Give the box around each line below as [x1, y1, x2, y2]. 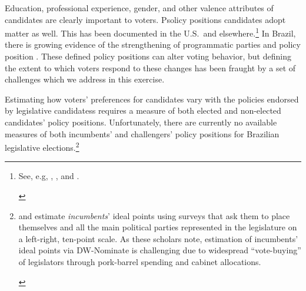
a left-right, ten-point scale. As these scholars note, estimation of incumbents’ [18, 232, 298, 244]
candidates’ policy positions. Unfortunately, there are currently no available [5, 116, 277, 128]
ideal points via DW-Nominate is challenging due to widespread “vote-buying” [18, 244, 301, 256]
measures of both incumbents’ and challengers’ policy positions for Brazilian [5, 127, 280, 140]
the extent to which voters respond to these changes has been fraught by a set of [5, 61, 296, 74]
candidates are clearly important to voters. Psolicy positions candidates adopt [5, 13, 286, 25]
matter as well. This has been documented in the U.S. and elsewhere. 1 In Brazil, [5, 25, 296, 39]
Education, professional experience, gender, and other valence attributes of [5, 2, 274, 14]
